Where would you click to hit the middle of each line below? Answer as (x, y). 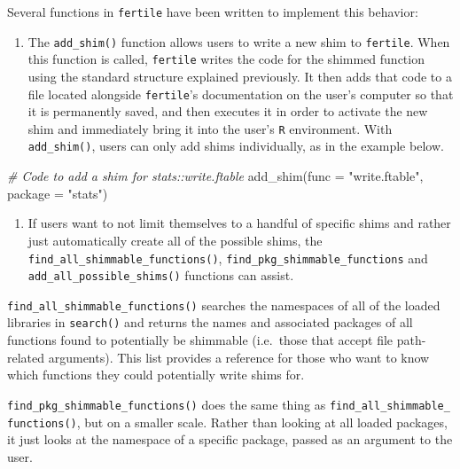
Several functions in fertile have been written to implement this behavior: (213, 12)
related (26, 357)
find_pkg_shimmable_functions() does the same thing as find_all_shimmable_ (229, 404)
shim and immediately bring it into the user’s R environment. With (210, 128)
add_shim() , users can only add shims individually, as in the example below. (236, 146)
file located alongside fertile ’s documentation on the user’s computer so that (241, 94)
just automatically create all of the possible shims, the (175, 240)
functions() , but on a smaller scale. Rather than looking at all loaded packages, (227, 422)
